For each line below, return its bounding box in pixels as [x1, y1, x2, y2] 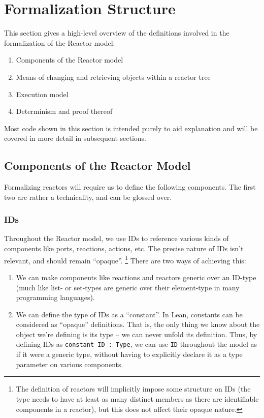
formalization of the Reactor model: [4, 37, 115, 48]
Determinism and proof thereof [16, 106, 113, 116]
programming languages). [16, 292, 95, 303]
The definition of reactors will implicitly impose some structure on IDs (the [16, 383, 251, 394]
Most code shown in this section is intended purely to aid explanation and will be [4, 123, 258, 133]
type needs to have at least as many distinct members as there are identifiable [16, 393, 259, 404]
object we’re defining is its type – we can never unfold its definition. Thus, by [16, 329, 257, 339]
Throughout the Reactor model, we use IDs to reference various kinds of [4, 233, 229, 244]
